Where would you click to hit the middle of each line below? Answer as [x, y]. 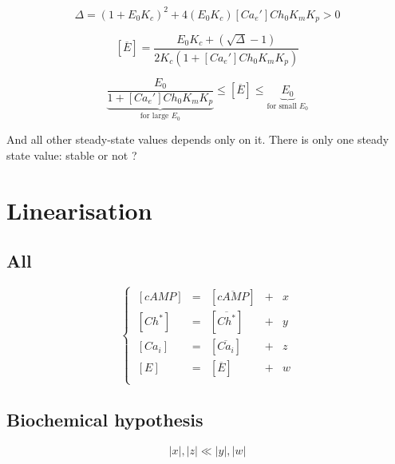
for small [282, 106]
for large [154, 116]
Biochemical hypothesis [105, 419]
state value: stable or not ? [72, 155]
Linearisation [79, 210]
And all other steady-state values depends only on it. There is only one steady [198, 139]
